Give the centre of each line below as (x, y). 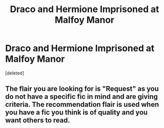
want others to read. (38, 120)
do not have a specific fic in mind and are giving (81, 97)
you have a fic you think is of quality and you (76, 113)
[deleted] (15, 73)
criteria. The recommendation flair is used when (82, 105)
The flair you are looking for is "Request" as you (82, 89)
